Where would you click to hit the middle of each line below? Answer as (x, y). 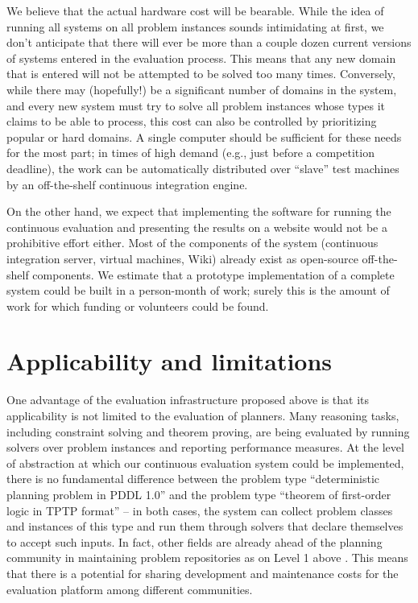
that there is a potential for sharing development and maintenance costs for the (203, 573)
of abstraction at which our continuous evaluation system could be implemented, (205, 463)
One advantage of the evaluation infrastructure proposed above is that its (188, 400)
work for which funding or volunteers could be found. (138, 306)
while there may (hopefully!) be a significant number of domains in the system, (202, 89)
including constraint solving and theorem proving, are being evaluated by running (208, 431)
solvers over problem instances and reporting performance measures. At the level (205, 447)
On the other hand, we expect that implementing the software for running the (199, 211)
